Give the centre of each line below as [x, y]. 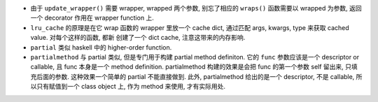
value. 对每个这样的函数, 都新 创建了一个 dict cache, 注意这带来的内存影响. [138, 38]
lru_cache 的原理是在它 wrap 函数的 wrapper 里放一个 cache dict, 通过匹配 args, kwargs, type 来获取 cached [190, 27]
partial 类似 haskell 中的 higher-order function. [101, 47]
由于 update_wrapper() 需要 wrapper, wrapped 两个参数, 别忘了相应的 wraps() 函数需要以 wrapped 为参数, [189, 8]
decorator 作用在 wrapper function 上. [99, 18]
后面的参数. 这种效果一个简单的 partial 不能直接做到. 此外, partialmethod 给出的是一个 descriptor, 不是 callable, [195, 76]
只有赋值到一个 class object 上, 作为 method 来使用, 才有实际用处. [131, 87]
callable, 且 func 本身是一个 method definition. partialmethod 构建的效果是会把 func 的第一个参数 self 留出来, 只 [191, 67]
